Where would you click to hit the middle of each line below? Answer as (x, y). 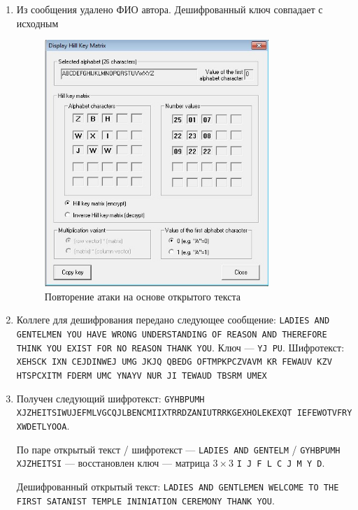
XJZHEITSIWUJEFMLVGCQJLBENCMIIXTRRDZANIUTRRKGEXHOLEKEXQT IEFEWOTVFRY (184, 413)
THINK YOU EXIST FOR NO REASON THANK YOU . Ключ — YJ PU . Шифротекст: (180, 347)
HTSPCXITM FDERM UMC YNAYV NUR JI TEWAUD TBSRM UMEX (142, 376)
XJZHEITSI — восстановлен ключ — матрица (113, 463)
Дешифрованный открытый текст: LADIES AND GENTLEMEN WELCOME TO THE (178, 486)
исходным (37, 23)
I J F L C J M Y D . (281, 463)
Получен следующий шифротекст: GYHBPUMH (110, 398)
